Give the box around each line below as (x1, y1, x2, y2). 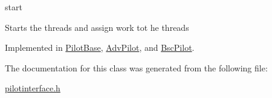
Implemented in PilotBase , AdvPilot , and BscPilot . (5, 41, 195, 54)
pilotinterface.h (5, 82, 60, 94)
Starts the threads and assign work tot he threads (5, 21, 189, 33)
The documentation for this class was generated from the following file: (5, 61, 268, 74)
